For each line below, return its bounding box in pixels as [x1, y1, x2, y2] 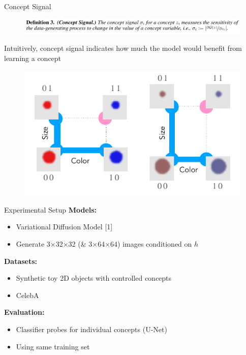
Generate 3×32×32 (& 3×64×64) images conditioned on [16, 238, 192, 249]
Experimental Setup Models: [4, 204, 97, 215]
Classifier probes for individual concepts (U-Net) [16, 323, 167, 334]
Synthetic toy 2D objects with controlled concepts [16, 273, 172, 283]
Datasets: [4, 255, 38, 266]
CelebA [16, 289, 39, 300]
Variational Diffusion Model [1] [16, 221, 113, 232]
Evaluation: [4, 307, 45, 317]
